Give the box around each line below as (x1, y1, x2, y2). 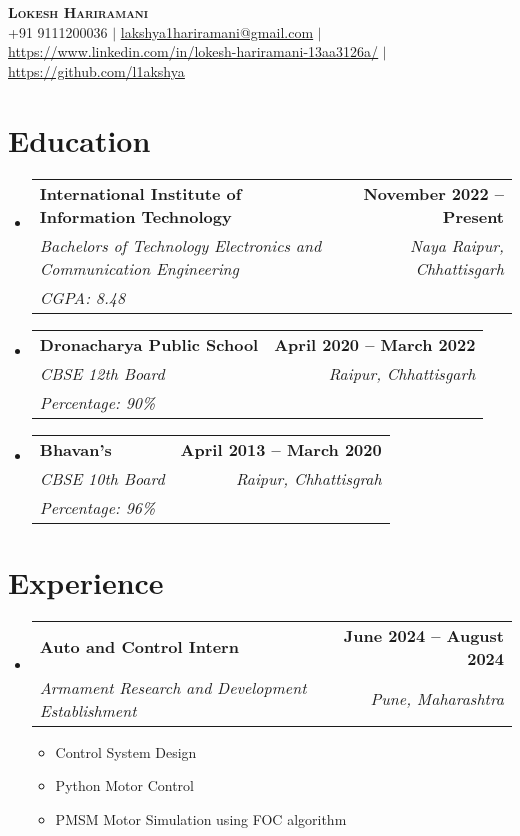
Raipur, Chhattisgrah (235, 466, 382, 490)
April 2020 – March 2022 (274, 332, 476, 356)
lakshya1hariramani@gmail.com (120, 21, 314, 42)
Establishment (39, 698, 137, 722)
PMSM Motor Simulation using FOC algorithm (55, 808, 347, 829)
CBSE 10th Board (39, 466, 165, 490)
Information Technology (39, 204, 232, 228)
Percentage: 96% (39, 495, 156, 519)
